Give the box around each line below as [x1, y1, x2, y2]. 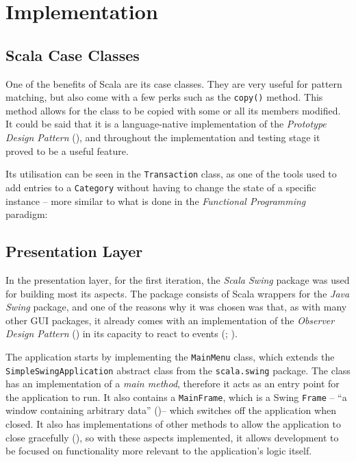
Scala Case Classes [5, 44, 140, 65]
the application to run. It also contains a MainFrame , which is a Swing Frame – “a [5, 389, 347, 404]
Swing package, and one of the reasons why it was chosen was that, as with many [5, 300, 347, 314]
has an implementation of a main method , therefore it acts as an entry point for [5, 376, 340, 391]
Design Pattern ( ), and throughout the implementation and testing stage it [5, 130, 320, 145]
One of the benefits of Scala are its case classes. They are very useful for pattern [5, 76, 342, 90]
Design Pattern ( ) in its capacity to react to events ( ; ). [5, 326, 238, 341]
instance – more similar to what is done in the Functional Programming [5, 193, 306, 208]
